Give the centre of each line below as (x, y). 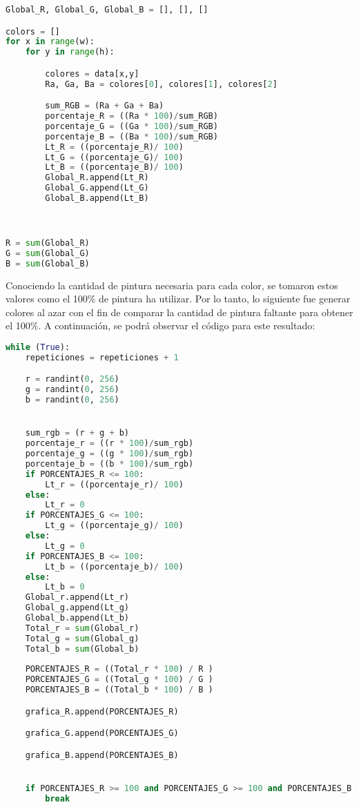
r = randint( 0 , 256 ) (72, 379)
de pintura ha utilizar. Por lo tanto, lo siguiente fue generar (225, 299)
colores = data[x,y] (92, 74)
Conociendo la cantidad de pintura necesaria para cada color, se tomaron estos (172, 285)
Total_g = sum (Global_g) (82, 638)
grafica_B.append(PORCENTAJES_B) (102, 755)
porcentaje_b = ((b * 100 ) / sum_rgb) (109, 464)
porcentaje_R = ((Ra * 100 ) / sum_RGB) (132, 116)
